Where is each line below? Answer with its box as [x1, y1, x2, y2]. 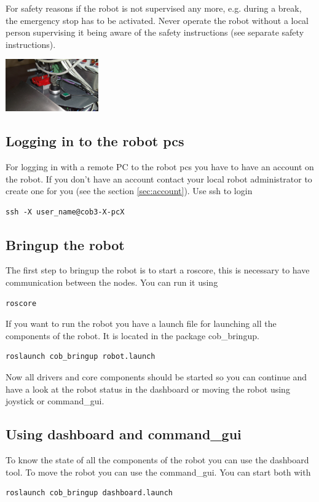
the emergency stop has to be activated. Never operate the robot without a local [6, 14, 309, 26]
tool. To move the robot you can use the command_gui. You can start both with [6, 465, 311, 478]
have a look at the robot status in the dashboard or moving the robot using [6, 382, 290, 395]
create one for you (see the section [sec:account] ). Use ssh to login [6, 184, 253, 197]
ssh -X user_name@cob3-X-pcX [6, 207, 125, 216]
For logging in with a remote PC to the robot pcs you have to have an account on [6, 160, 314, 173]
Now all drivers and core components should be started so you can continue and [6, 371, 307, 383]
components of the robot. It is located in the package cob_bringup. [6, 329, 259, 342]
